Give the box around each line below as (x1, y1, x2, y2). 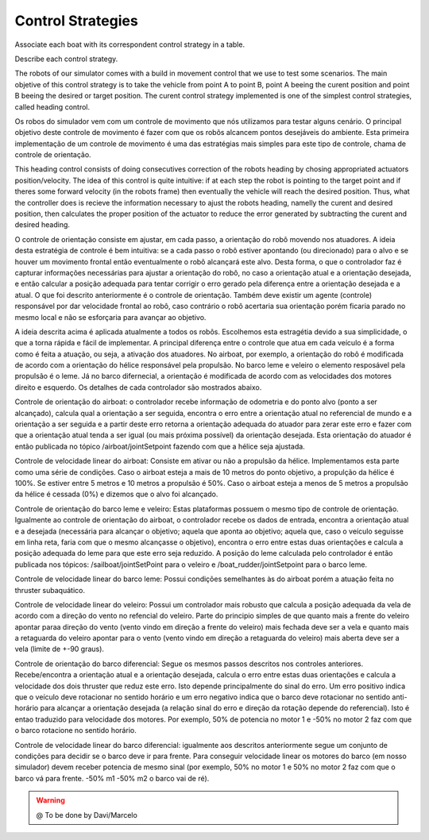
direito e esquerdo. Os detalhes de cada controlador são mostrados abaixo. (14, 382, 262, 392)
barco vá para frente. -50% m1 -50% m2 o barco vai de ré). (14, 773, 210, 783)
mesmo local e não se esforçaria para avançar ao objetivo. (14, 312, 207, 322)
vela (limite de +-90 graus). (14, 644, 105, 654)
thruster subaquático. (14, 585, 85, 595)
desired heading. (14, 220, 71, 229)
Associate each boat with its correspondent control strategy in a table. (14, 40, 245, 49)
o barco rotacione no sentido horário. (14, 726, 137, 735)
